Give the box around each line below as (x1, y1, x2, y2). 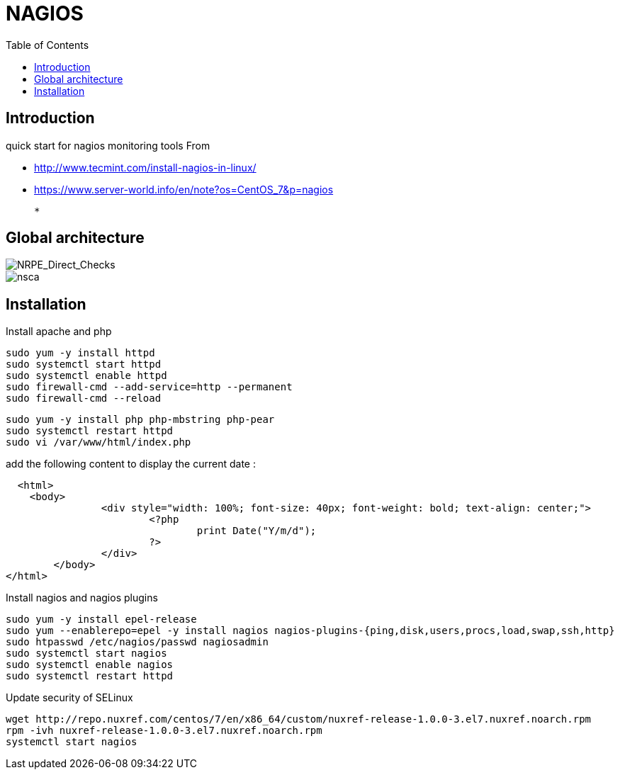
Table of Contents (6, 38, 89, 51)
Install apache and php (6, 325, 112, 338)
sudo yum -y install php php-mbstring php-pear (6, 414, 275, 426)
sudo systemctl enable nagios (6, 659, 174, 671)
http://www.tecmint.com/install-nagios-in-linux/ (34, 161, 257, 174)
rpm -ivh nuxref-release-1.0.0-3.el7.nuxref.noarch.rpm (6, 725, 322, 737)
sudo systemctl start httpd (6, 358, 162, 370)
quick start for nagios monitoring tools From (6, 139, 210, 152)
